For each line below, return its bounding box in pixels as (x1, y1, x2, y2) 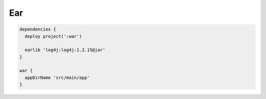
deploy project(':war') (25, 33, 82, 39)
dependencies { (19, 27, 56, 32)
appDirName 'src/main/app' (25, 74, 90, 80)
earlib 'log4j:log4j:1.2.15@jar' (25, 47, 105, 53)
